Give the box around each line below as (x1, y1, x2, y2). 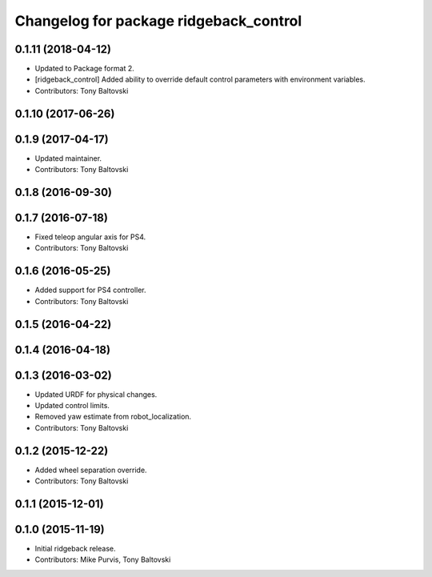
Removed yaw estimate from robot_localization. (34, 412, 192, 422)
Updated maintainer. (34, 153, 102, 163)
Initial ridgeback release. (34, 544, 116, 554)
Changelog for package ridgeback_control (14, 12, 302, 30)
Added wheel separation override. (34, 465, 147, 475)
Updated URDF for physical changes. (34, 389, 158, 399)
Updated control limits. (34, 401, 110, 411)
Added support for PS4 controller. (34, 285, 147, 295)
